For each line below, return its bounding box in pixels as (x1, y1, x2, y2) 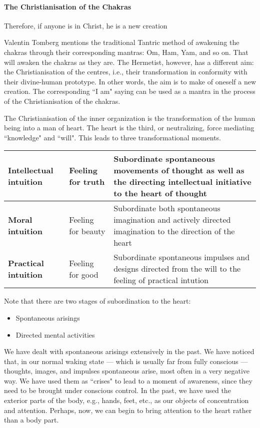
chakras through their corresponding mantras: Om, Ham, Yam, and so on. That (4, 46, 248, 57)
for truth (69, 176, 105, 188)
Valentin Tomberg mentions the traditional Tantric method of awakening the (4, 37, 239, 47)
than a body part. (4, 415, 59, 425)
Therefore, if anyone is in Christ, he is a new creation (4, 20, 167, 30)
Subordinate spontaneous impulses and (113, 251, 250, 263)
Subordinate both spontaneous (113, 202, 220, 214)
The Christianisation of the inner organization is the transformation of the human (4, 112, 255, 123)
